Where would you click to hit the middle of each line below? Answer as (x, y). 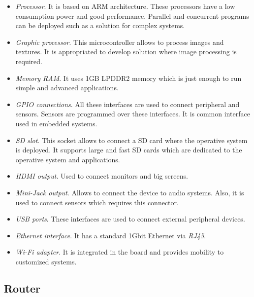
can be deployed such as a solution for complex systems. (100, 25)
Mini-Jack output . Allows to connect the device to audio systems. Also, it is (130, 192)
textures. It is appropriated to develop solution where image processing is (126, 52)
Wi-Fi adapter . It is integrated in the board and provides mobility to (120, 252)
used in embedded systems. (56, 123)
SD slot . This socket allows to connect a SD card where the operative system (131, 140)
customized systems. (46, 261)
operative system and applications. (68, 159)
